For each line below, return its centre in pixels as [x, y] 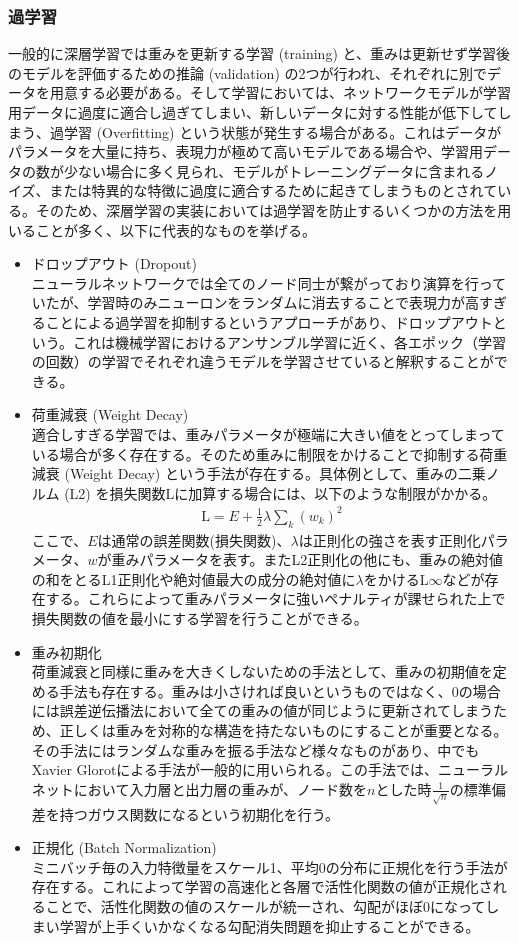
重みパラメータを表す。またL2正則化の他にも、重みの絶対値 [307, 559]
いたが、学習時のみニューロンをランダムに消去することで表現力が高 [255, 302]
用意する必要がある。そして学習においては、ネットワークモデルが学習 [280, 92]
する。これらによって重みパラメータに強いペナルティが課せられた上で [275, 598]
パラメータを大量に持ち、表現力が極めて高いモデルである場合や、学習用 [246, 151]
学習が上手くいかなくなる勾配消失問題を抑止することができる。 [269, 925]
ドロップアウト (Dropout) [114, 263]
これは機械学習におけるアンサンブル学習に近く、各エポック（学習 [289, 341]
